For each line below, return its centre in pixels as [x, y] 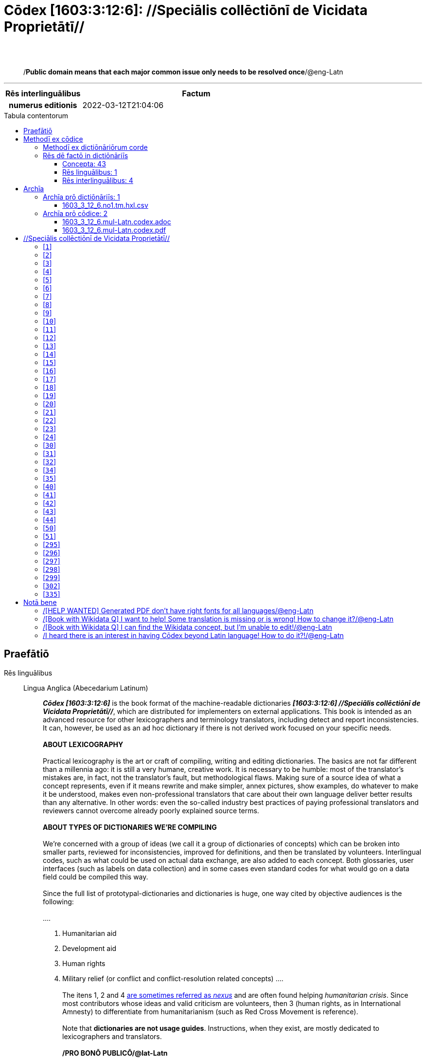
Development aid [89, 948]
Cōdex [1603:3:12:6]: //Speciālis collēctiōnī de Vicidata [186, 10]
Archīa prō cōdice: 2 [75, 213]
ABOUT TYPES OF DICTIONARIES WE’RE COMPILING [130, 827]
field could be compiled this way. [96, 877]
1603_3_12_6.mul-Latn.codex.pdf [114, 230]
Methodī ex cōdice [53, 139]
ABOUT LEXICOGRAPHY [83, 744]
